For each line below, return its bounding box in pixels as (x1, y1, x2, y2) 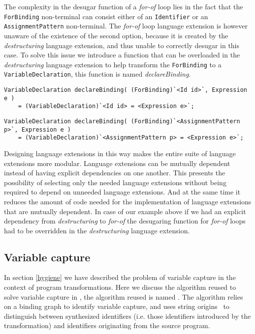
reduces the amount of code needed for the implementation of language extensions (4, 196, 252, 206)
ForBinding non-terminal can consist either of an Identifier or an (4, 11, 208, 21)
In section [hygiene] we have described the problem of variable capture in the (4, 272, 236, 282)
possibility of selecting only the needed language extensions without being (4, 177, 226, 187)
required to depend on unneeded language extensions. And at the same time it (4, 187, 241, 197)
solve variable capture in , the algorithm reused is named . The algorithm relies (4, 291, 243, 302)
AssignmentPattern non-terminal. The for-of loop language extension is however (4, 21, 248, 31)
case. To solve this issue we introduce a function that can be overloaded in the (4, 50, 240, 60)
